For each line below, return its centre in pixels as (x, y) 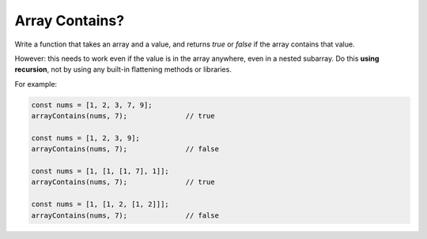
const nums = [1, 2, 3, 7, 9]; (92, 105)
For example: (36, 84)
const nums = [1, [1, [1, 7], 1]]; (100, 171)
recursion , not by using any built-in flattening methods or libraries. (123, 69)
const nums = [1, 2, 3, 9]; (85, 138)
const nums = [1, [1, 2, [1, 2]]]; (100, 204)
